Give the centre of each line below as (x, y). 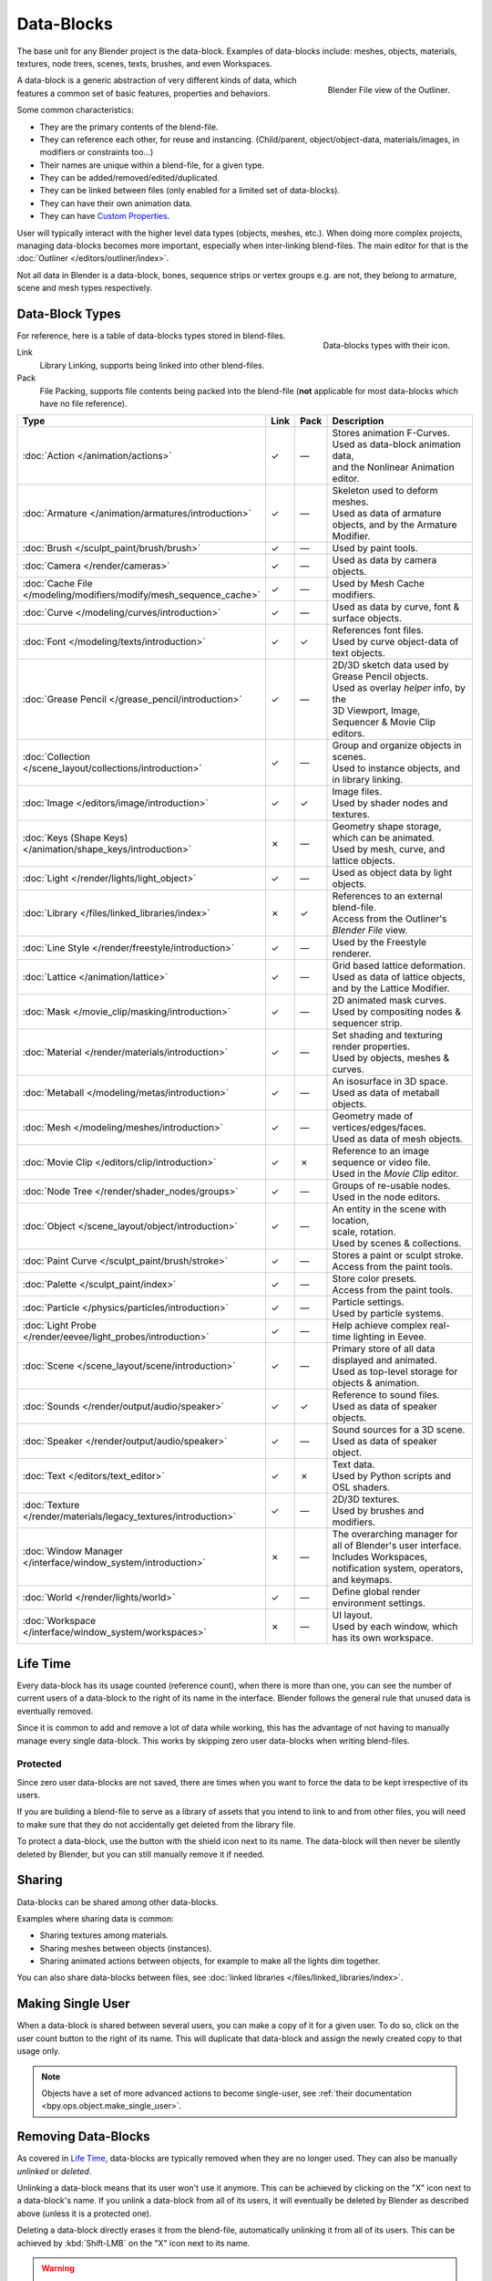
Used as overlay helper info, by (399, 688)
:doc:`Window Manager (72, 1551)
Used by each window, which (395, 1627)
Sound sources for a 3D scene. (399, 1430)
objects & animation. (376, 1383)
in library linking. (368, 780)
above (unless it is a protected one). (84, 2213)
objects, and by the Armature (395, 525)
